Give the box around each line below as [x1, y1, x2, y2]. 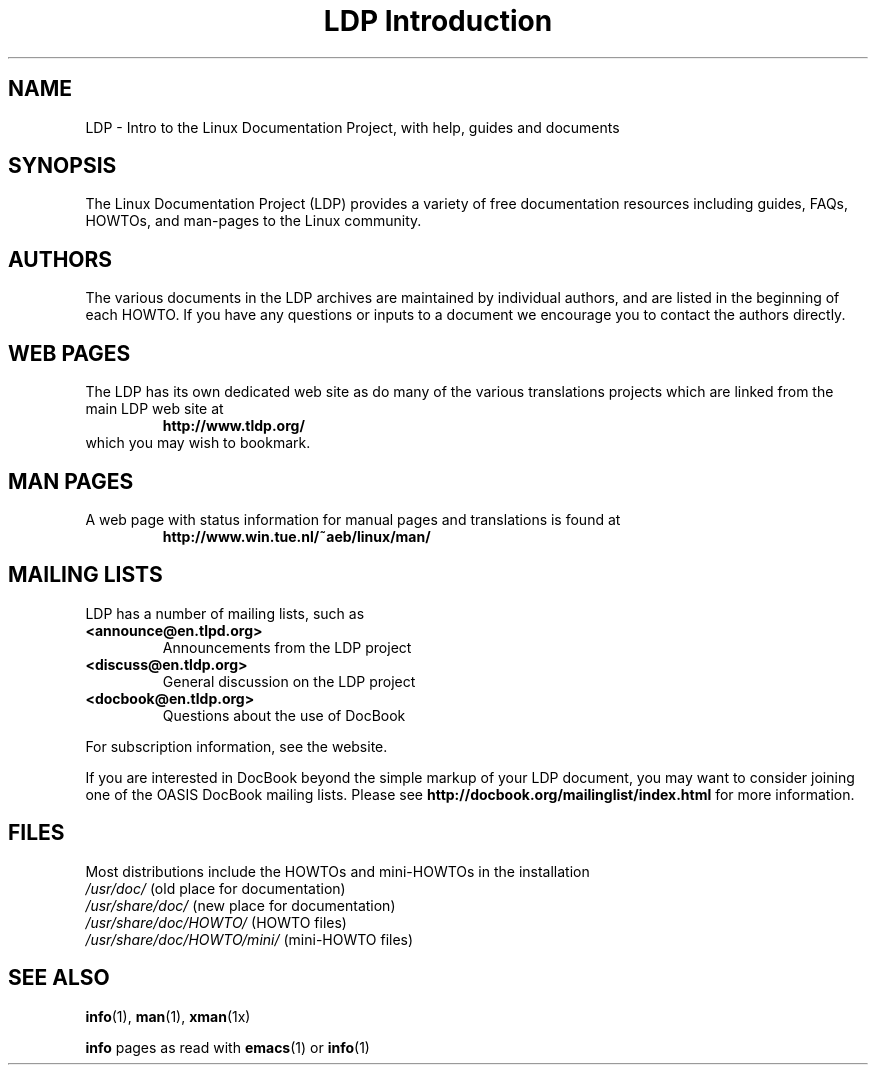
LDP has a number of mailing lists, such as [85, 604, 365, 622]
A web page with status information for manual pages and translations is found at [85, 510, 621, 528]
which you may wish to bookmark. [85, 434, 311, 452]
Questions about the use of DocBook [162, 706, 406, 724]
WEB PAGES [8, 340, 131, 366]
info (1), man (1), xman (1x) [85, 1007, 251, 1025]
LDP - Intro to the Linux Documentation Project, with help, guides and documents [85, 118, 620, 136]
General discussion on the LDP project [162, 672, 416, 690]
